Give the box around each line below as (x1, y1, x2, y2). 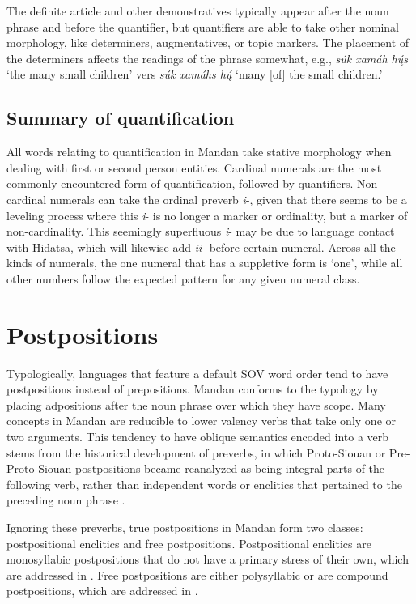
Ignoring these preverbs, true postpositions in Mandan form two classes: (6, 518, 363, 535)
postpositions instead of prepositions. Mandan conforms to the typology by (6, 381, 379, 398)
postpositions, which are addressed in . (6, 582, 198, 599)
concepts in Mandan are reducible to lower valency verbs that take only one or (6, 412, 396, 429)
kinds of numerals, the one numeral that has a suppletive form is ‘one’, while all (6, 254, 403, 271)
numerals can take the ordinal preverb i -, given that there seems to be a (49, 190, 407, 207)
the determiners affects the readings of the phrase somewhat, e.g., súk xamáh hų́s (6, 49, 409, 66)
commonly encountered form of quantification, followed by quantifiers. (6, 175, 354, 192)
